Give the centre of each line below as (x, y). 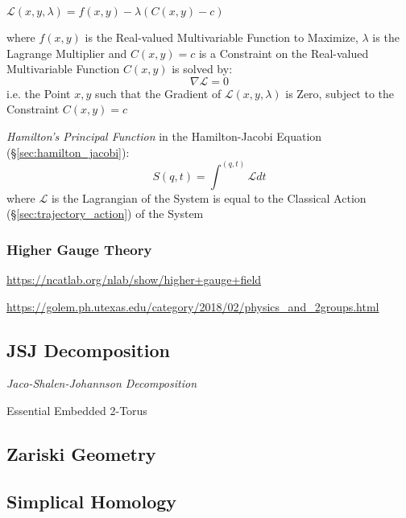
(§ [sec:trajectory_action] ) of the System (105, 214)
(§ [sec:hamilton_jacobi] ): (68, 152)
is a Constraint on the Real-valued (284, 53)
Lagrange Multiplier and (67, 53)
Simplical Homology (92, 501)
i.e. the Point (39, 93)
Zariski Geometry (81, 453)
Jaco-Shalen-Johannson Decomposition (101, 383)
